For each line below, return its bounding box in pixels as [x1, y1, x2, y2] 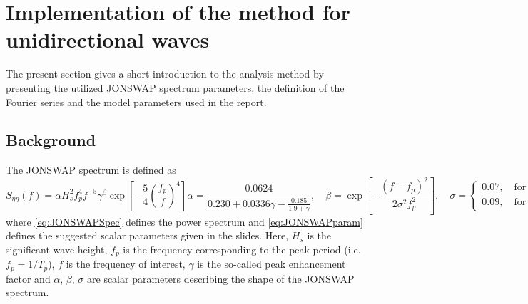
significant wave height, [6, 241, 108, 256]
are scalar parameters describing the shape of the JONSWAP [87, 271, 355, 285]
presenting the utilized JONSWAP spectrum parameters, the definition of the [6, 80, 345, 95]
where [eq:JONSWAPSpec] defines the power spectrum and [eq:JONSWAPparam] [6, 214, 363, 229]
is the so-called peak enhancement [197, 256, 346, 271]
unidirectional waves [6, 25, 210, 54]
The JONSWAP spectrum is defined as [6, 162, 176, 177]
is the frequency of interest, [66, 256, 186, 271]
